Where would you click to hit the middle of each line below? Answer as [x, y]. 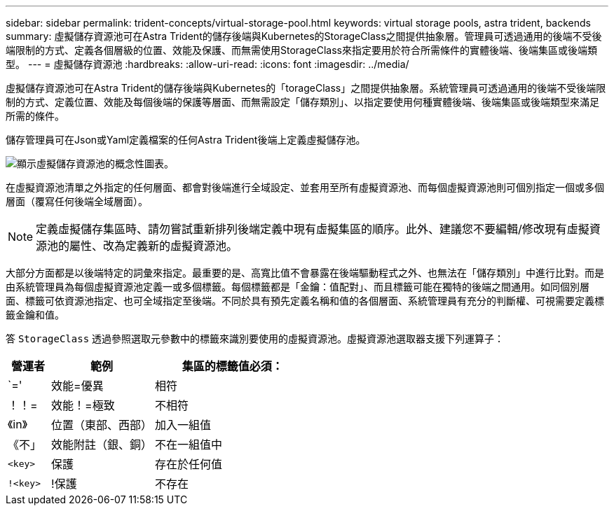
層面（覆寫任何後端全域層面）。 [77, 201]
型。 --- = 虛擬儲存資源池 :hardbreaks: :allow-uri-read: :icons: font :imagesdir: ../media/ [207, 64]
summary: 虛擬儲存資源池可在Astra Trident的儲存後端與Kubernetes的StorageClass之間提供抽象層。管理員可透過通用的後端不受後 [304, 36]
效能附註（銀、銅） [102, 444]
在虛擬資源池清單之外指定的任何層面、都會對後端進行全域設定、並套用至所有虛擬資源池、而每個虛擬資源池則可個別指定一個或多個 [305, 187]
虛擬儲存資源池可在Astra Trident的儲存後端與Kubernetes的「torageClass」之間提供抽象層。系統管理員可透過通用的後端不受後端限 [306, 88]
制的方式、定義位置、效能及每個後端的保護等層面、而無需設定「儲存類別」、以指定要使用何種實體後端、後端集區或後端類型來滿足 [302, 102]
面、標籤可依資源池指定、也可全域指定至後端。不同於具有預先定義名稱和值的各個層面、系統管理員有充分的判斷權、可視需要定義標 [305, 301]
